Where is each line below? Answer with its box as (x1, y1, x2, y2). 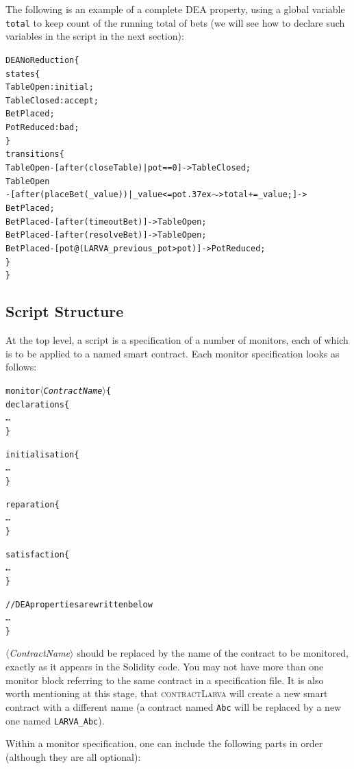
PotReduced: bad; (5, 123, 79, 133)
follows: (5, 360, 37, 374)
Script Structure (5, 301, 124, 322)
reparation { (5, 499, 60, 509)
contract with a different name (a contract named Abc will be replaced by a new (5, 699, 342, 714)
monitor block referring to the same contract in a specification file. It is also (5, 672, 324, 687)
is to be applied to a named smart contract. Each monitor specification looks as (5, 346, 340, 360)
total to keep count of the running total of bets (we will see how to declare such (5, 15, 345, 29)
